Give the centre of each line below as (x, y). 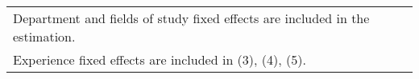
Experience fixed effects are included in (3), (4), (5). (160, 59)
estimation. (44, 36)
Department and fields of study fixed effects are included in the (191, 18)
